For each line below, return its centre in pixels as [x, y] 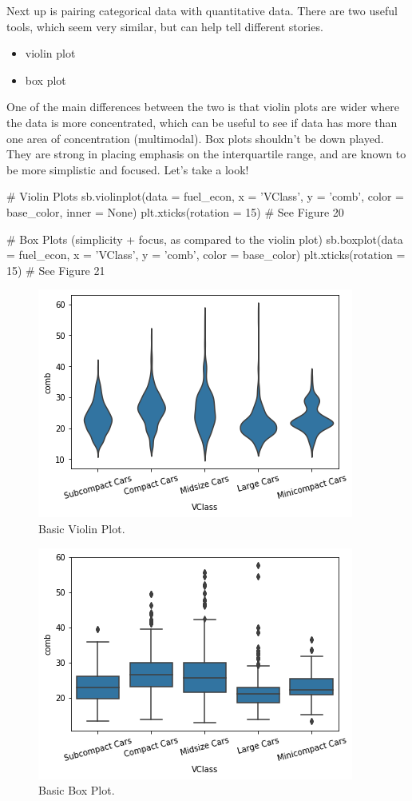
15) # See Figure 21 [56, 270]
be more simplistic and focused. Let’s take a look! [128, 169]
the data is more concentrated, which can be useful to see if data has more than [202, 122]
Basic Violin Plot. [82, 528]
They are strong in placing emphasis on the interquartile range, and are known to [206, 154]
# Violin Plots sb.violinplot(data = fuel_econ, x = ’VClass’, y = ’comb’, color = [205, 196]
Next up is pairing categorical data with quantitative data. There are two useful [202, 10]
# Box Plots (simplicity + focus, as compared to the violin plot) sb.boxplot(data [205, 239]
